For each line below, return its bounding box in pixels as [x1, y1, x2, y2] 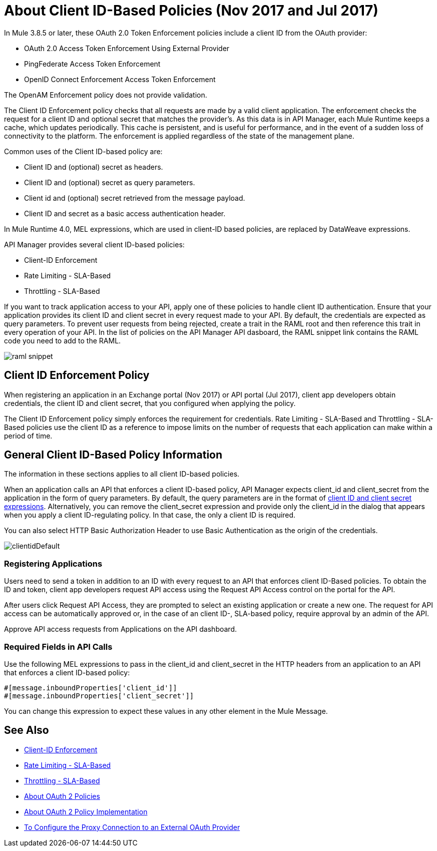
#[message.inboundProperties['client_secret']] [4, 691, 194, 700]
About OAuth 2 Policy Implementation [24, 807, 148, 816]
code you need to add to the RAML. [4, 336, 121, 345]
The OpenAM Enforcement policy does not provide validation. [4, 90, 207, 99]
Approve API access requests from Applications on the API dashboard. [4, 625, 237, 634]
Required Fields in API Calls [4, 641, 113, 652]
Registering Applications [4, 558, 103, 569]
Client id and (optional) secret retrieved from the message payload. [24, 193, 245, 202]
